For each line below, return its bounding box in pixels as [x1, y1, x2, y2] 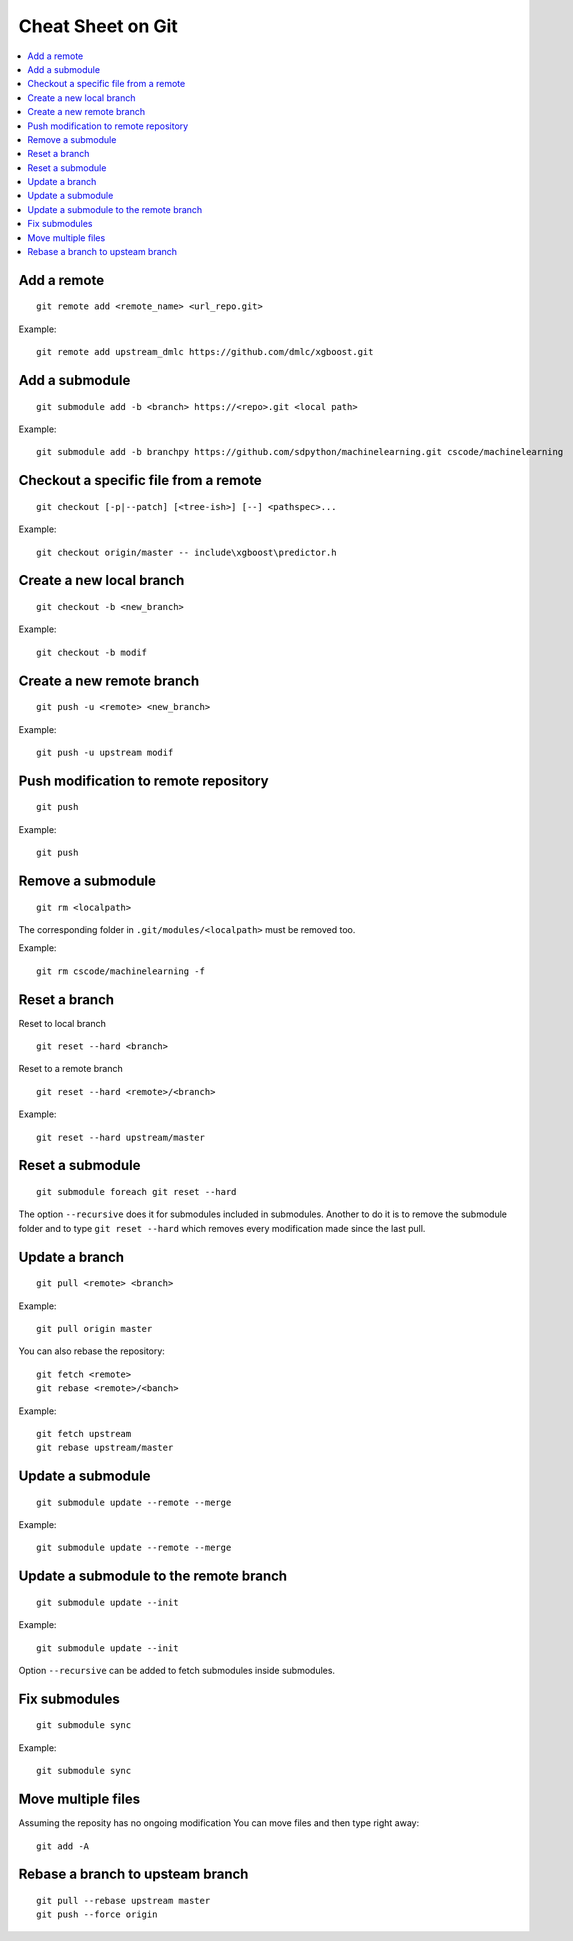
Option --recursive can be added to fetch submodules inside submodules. [18, 1665, 335, 1677]
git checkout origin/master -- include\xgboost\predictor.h [36, 546, 337, 558]
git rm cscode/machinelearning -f [36, 965, 205, 977]
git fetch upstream [36, 1428, 132, 1439]
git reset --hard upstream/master [36, 1131, 205, 1143]
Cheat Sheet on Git [18, 15, 179, 37]
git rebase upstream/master [36, 1442, 174, 1454]
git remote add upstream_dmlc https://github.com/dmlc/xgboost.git [36, 346, 374, 358]
